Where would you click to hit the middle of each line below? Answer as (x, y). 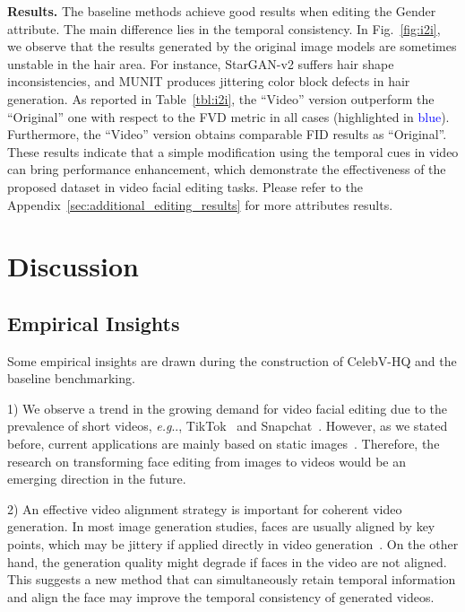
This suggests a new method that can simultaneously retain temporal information (232, 579)
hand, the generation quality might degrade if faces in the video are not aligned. (227, 561)
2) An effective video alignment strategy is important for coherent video (205, 508)
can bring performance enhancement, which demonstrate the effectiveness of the (227, 169)
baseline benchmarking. (71, 378)
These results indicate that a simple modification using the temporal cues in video (233, 151)
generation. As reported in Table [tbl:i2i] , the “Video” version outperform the (221, 98)
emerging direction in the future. (97, 479)
